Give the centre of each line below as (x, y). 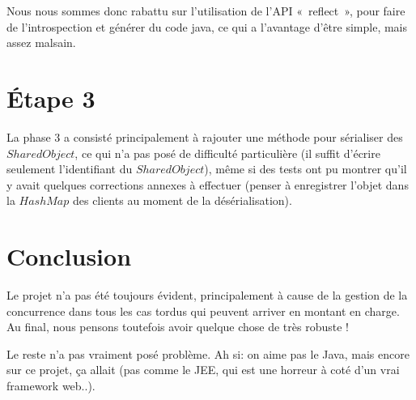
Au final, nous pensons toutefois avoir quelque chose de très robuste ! (178, 327)
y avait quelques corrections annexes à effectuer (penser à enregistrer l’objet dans (208, 184)
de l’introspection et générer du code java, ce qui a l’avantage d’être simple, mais (207, 26)
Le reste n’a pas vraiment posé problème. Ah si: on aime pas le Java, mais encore (208, 353)
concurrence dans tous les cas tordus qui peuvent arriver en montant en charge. (203, 311)
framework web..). (51, 385)
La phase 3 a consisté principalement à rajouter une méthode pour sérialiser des (205, 136)
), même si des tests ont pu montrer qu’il (306, 169)
